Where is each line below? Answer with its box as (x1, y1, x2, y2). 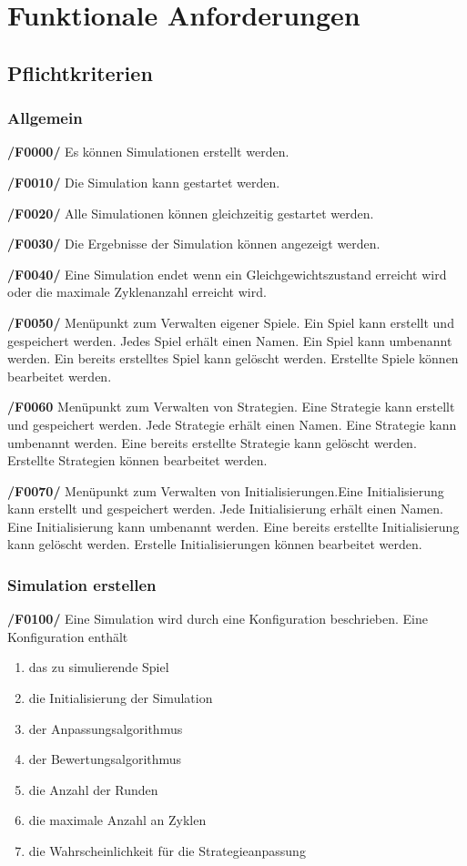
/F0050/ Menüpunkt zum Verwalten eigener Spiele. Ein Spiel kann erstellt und (7, 312, 454, 331)
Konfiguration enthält (7, 627, 128, 646)
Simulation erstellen (7, 573, 157, 596)
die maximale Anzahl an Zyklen (28, 810, 207, 830)
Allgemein (7, 107, 83, 129)
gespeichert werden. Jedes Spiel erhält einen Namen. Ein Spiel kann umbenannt (7, 331, 452, 350)
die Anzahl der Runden (28, 779, 158, 799)
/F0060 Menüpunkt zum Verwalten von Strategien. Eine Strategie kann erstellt (7, 397, 455, 416)
